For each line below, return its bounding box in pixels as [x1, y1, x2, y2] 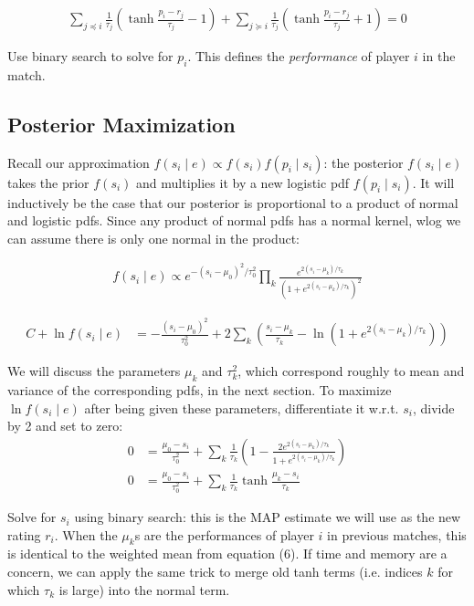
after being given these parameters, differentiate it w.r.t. [84, 398, 399, 417]
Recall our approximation [7, 152, 150, 172]
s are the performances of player [134, 525, 314, 544]
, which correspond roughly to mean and [237, 361, 465, 381]
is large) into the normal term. [58, 580, 230, 599]
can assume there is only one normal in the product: [7, 228, 300, 247]
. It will [412, 172, 455, 192]
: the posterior [323, 152, 404, 172]
